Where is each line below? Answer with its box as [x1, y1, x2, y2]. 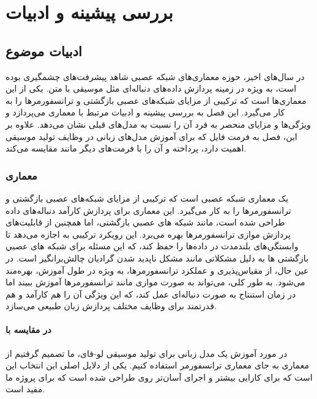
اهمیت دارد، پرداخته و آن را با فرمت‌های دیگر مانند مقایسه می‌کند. [6, 142, 247, 155]
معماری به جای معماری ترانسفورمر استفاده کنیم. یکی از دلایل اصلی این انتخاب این [6, 359, 309, 372]
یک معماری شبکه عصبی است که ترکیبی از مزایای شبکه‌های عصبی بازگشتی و [6, 191, 289, 204]
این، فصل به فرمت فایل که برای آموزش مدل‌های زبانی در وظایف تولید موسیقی [6, 130, 297, 142]
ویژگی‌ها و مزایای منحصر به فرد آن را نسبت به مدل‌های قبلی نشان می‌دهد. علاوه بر [6, 117, 311, 130]
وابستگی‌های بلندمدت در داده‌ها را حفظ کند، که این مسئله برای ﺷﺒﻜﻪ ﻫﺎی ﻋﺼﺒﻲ [6, 240, 299, 252]
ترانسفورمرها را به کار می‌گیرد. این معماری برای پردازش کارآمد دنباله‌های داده [6, 203, 291, 216]
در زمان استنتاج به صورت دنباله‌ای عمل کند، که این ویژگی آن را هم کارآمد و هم [6, 287, 296, 300]
